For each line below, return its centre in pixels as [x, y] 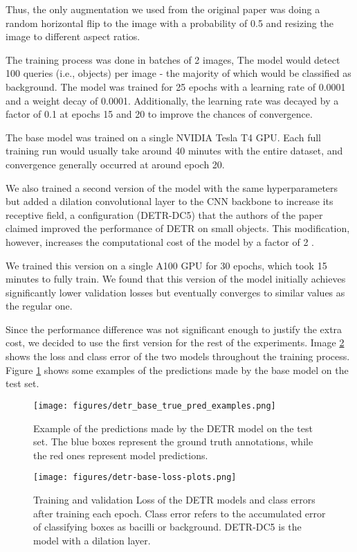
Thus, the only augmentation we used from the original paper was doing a [163, 9]
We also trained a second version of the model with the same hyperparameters [172, 187]
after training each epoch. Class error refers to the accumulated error [180, 513]
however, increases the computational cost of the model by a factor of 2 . [160, 241]
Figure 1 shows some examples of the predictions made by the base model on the [177, 370]
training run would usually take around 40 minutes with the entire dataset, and [174, 151]
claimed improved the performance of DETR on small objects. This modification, [178, 228]
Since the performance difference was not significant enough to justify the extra [174, 329]
